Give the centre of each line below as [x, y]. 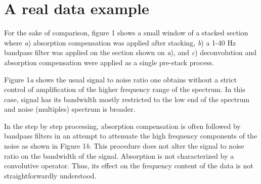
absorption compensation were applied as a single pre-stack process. [109, 62]
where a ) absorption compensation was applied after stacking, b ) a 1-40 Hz [120, 42]
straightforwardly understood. [50, 175]
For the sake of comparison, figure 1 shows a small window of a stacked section [126, 33]
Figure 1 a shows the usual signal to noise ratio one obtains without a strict [120, 79]
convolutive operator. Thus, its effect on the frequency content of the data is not [129, 166]
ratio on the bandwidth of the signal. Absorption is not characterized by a [119, 155]
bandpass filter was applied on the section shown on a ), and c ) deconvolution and [130, 52]
